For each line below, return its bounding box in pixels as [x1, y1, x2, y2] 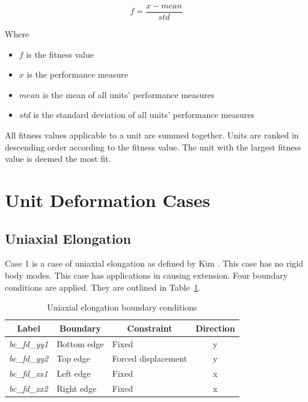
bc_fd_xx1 [9, 367, 48, 380]
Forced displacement [112, 352, 187, 365]
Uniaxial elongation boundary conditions [47, 301, 197, 314]
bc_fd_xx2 [9, 382, 48, 395]
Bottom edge [57, 337, 104, 350]
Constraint [127, 321, 173, 334]
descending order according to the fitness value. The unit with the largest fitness [5, 140, 301, 153]
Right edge [57, 382, 97, 395]
